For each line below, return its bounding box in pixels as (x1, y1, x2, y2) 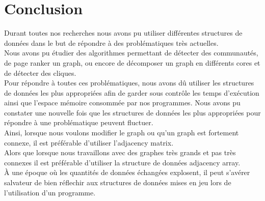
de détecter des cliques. (4, 67, 76, 78)
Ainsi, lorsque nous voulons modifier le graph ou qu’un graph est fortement (4, 127, 239, 138)
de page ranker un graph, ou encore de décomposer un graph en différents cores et (4, 57, 260, 68)
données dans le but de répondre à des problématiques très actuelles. (4, 37, 219, 48)
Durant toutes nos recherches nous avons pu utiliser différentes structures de (4, 27, 243, 38)
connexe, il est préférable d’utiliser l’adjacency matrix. (4, 137, 174, 148)
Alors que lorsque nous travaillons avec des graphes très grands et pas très (4, 147, 236, 158)
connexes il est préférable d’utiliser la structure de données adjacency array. (4, 157, 241, 167)
